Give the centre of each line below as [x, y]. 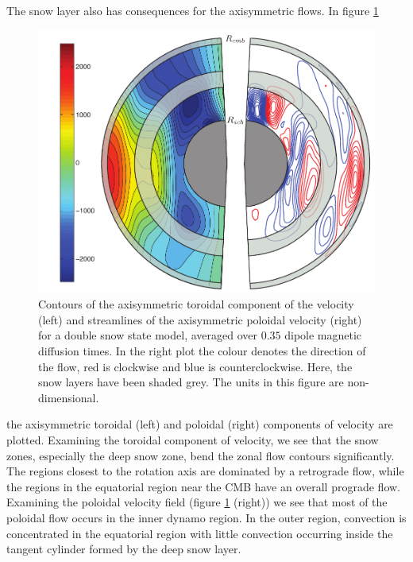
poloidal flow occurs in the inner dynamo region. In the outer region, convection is [206, 517]
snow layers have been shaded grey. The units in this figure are [191, 382]
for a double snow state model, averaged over [148, 335]
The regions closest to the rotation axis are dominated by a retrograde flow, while [205, 471]
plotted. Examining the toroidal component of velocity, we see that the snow [193, 439]
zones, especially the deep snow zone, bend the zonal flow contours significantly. [201, 455]
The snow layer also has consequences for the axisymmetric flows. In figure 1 [193, 10]
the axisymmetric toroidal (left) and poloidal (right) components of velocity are [200, 424]
